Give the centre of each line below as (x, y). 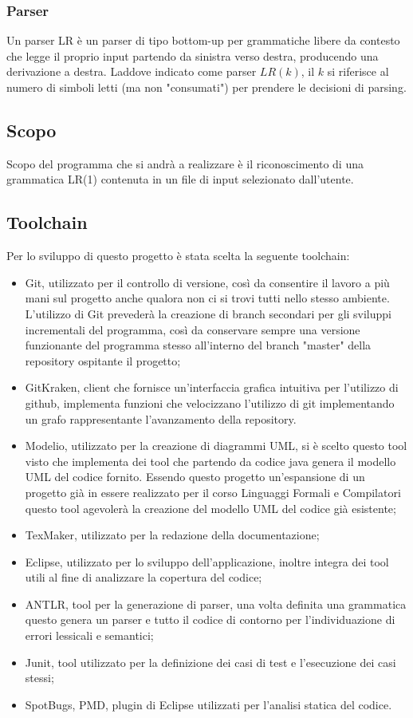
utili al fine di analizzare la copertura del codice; (144, 577)
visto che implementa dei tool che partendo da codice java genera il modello (210, 461)
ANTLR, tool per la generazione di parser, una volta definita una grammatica (216, 604)
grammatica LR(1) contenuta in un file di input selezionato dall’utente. (180, 179)
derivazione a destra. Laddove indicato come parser (132, 71)
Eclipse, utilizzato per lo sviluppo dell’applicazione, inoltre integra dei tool (207, 561)
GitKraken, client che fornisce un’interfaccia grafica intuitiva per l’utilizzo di (212, 387)
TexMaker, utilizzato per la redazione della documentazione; (172, 535)
